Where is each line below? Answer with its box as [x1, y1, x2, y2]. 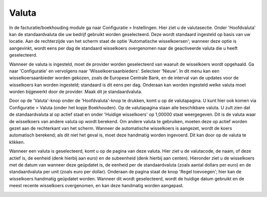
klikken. [9, 139, 25, 145]
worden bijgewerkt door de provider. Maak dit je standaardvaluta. [9, 89, 142, 95]
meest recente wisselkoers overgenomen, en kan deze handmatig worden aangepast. [9, 183, 184, 189]
